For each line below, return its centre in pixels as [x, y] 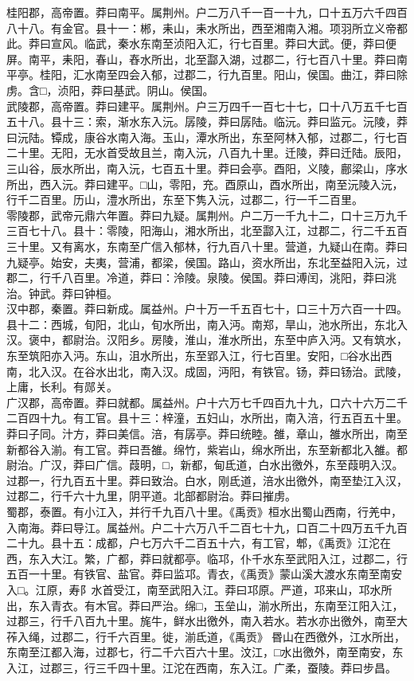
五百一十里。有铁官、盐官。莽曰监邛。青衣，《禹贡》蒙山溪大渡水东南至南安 [204, 574]
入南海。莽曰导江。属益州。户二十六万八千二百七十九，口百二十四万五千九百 [207, 527]
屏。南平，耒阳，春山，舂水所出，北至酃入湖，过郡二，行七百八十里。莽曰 [201, 59]
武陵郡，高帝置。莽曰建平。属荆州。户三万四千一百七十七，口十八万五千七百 [207, 106]
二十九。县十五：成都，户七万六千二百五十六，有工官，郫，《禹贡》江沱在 [199, 543]
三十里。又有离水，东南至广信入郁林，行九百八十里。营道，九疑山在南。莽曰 [207, 246]
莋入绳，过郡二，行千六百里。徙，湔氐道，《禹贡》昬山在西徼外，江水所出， [206, 636]
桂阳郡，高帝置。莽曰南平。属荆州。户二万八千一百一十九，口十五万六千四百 [207, 12]
